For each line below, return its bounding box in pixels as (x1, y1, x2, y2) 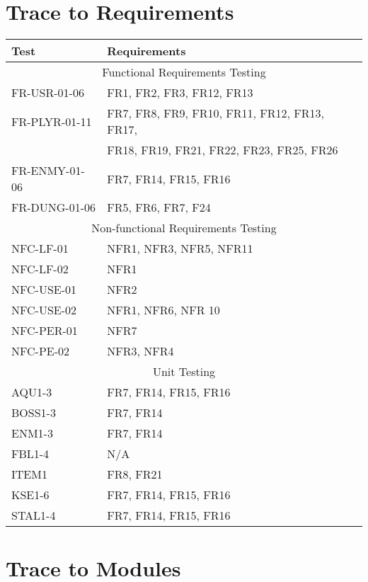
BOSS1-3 (11, 404, 56, 421)
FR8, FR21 (107, 466, 163, 483)
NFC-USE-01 (11, 281, 77, 298)
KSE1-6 (11, 486, 50, 503)
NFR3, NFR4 (107, 343, 174, 360)
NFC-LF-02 (11, 261, 69, 278)
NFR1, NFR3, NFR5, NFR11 (107, 240, 253, 257)
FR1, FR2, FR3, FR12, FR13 (107, 84, 253, 101)
